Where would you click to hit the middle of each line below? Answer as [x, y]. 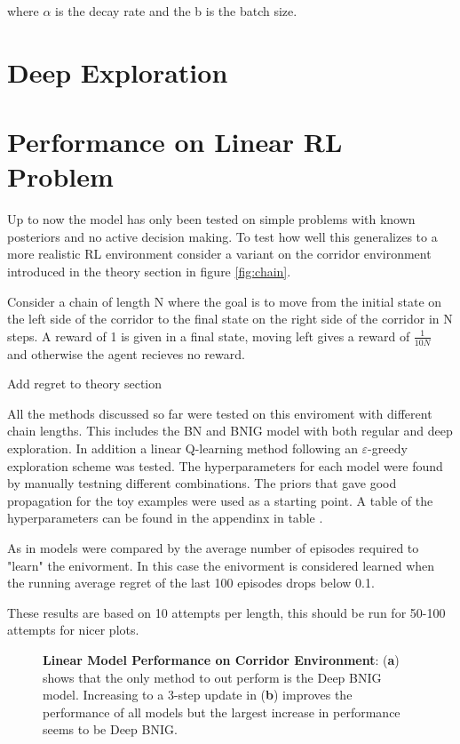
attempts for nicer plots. [73, 630]
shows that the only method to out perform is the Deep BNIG [212, 677]
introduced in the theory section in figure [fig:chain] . [149, 272]
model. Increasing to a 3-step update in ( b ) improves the [198, 695]
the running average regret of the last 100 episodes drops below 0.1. [191, 583]
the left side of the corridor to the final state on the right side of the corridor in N [230, 319]
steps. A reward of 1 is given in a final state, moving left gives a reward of [209, 336]
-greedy [388, 448]
